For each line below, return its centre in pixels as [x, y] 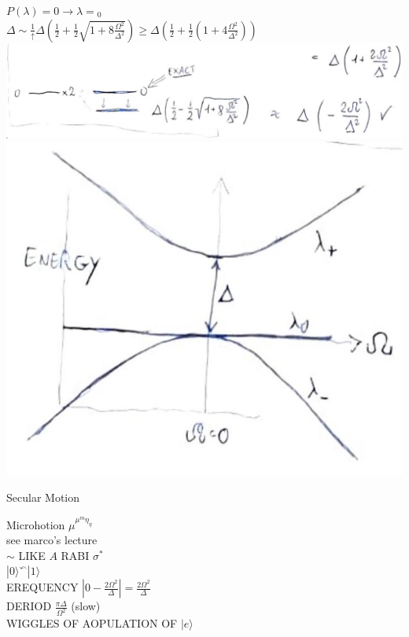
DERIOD [29, 606]
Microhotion [36, 524]
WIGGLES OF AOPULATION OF [92, 623]
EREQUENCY [42, 587]
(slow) [86, 606]
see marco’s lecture [52, 540]
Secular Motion [43, 497]
